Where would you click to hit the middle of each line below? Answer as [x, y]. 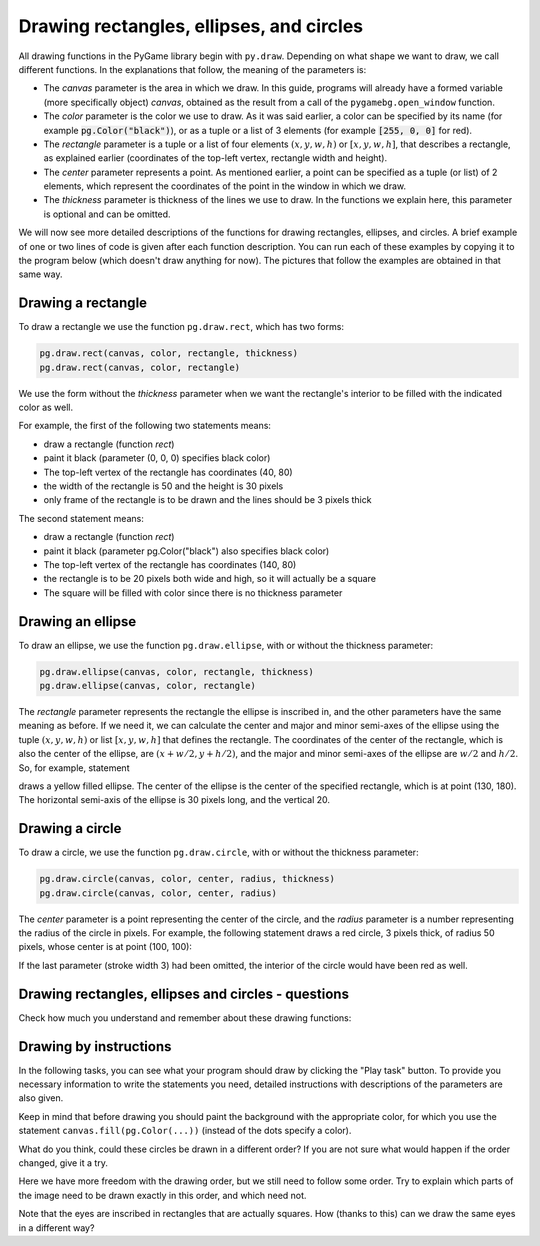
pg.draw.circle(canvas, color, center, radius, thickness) [187, 879]
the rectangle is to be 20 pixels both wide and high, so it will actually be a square [210, 579]
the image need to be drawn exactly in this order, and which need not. [162, 1195]
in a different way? [56, 1227]
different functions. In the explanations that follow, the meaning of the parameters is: [192, 69]
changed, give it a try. [63, 1162]
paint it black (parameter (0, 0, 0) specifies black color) [157, 458]
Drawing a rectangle [83, 303]
